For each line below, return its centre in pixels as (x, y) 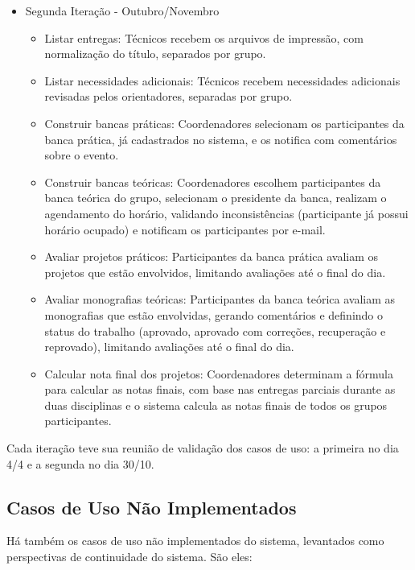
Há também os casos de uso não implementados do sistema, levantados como (195, 541)
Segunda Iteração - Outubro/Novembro (122, 10)
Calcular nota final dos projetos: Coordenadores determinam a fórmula (219, 373)
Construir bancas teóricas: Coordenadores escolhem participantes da (213, 182)
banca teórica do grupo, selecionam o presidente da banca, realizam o (216, 198)
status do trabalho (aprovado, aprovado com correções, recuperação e (215, 330)
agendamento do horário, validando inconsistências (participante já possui (226, 213)
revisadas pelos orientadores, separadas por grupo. (168, 96)
